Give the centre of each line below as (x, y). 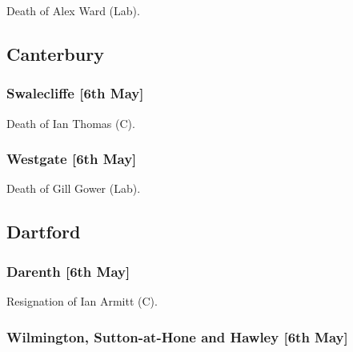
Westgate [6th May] (72, 159)
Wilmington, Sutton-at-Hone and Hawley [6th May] (177, 336)
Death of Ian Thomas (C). (71, 123)
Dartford (44, 232)
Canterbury (55, 53)
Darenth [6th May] (68, 271)
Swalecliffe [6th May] (75, 93)
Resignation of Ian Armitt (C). (82, 301)
